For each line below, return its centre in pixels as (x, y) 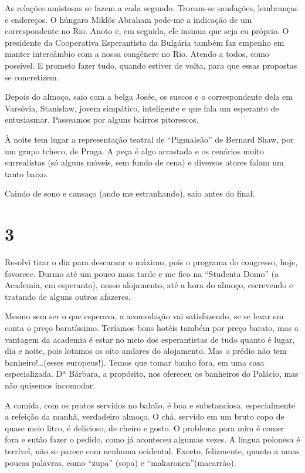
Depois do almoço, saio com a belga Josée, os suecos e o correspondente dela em (149, 97)
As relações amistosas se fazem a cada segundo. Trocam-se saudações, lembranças (151, 8)
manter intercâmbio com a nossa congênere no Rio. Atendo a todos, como (137, 54)
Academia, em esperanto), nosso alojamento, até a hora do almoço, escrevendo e (149, 285)
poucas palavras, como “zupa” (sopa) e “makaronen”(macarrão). (121, 462)
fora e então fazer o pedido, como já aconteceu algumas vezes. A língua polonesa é (152, 439)
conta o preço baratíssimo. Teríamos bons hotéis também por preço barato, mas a (152, 327)
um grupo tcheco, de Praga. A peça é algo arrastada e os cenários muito (134, 151)
